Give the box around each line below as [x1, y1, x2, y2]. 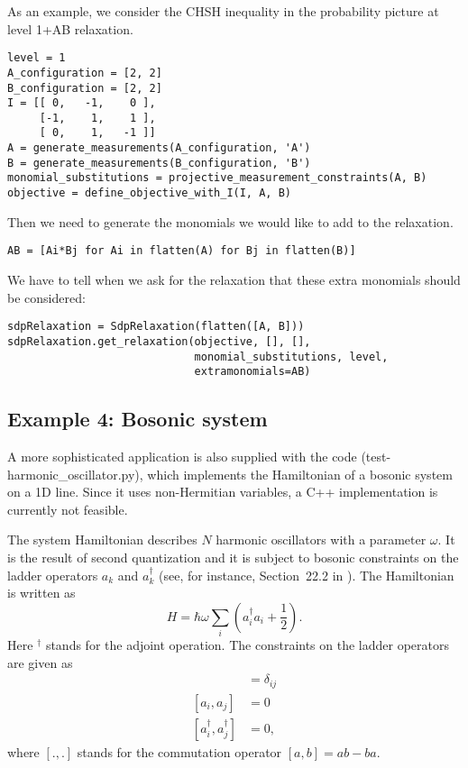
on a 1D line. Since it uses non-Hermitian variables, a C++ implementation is [7, 482, 438, 501]
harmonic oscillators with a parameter [216, 530, 427, 549]
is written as [7, 583, 76, 602]
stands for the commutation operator [77, 742, 282, 761]
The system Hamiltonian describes [7, 530, 197, 549]
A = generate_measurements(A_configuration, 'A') [7, 142, 311, 155]
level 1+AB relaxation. [7, 19, 133, 38]
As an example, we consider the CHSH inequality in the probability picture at [7, 2, 439, 20]
